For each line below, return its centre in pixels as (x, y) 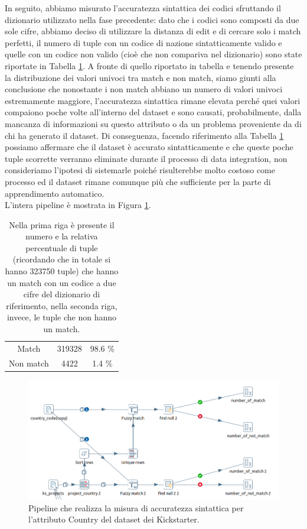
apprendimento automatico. (55, 193)
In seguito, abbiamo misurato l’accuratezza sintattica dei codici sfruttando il (143, 8)
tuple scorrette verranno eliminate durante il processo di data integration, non (146, 158)
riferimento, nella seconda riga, (62, 305)
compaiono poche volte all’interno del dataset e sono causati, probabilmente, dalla (153, 112)
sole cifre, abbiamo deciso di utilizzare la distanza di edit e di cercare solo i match (153, 31)
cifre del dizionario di (62, 294)
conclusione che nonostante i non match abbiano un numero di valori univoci (144, 89)
